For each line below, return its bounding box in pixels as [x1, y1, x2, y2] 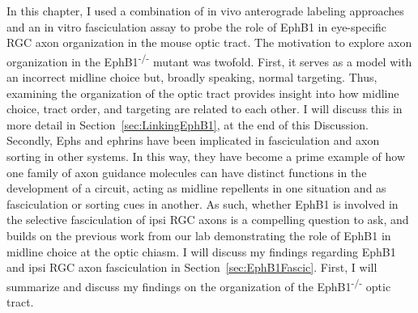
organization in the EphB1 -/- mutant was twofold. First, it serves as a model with [6, 50, 412, 70]
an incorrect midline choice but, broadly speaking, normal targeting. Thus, [6, 69, 377, 86]
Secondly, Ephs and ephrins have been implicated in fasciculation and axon [6, 132, 380, 149]
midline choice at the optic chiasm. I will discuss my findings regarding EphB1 [6, 243, 396, 260]
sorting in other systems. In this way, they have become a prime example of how [6, 148, 406, 164]
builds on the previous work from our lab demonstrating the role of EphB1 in [6, 226, 391, 243]
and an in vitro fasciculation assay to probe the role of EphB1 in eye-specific [6, 18, 387, 35]
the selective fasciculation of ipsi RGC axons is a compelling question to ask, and [6, 211, 409, 228]
